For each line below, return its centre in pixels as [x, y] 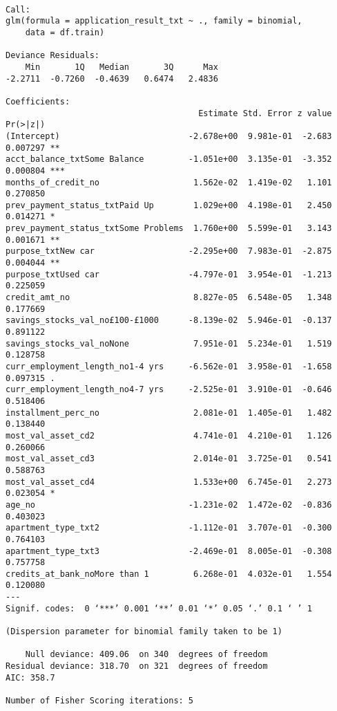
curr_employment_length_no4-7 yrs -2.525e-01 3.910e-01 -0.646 [169, 390]
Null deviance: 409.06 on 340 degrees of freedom [146, 655]
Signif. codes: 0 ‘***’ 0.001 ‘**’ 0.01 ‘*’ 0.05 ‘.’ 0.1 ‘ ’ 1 [159, 608]
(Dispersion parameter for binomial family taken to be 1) [144, 632]
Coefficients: [38, 101]
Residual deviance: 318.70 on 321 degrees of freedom [137, 666]
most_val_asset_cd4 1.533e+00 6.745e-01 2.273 [169, 482]
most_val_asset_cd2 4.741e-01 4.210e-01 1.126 [169, 435]
